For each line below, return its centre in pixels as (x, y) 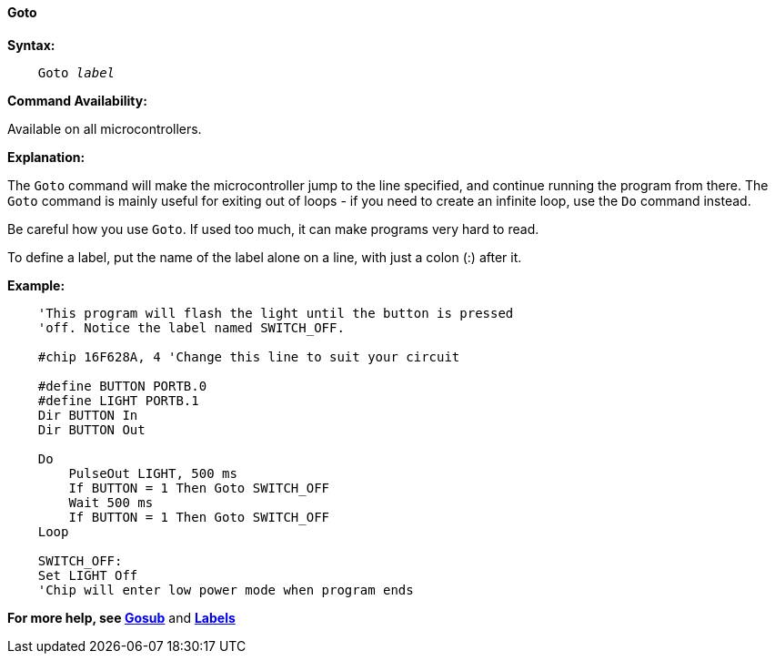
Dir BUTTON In (88, 415)
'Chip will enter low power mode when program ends (226, 590)
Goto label (76, 72)
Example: (36, 285)
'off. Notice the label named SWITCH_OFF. (191, 327)
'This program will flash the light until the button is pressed (276, 313)
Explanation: (46, 157)
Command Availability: (77, 100)
